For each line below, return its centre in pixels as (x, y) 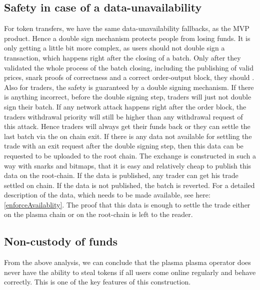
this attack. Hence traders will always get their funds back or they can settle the (127, 126)
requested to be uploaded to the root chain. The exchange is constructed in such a (130, 155)
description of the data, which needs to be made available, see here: (107, 195)
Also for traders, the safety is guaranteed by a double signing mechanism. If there (129, 87)
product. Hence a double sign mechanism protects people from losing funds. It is (127, 38)
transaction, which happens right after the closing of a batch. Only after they (122, 57)
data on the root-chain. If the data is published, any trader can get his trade (121, 175)
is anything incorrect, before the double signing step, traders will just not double (128, 97)
